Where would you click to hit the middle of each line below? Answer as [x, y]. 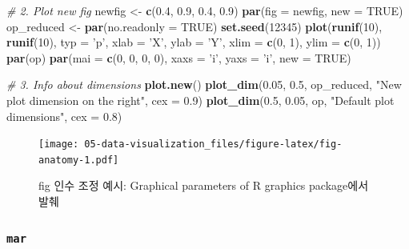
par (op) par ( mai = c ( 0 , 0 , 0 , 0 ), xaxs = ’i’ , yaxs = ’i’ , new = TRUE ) [179, 57]
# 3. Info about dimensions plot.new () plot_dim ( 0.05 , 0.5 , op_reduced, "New [204, 84]
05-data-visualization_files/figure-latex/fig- [213, 145]
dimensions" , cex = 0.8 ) [64, 116]
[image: [59, 145]
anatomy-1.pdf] [79, 160]
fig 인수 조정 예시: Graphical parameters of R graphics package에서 [204, 185]
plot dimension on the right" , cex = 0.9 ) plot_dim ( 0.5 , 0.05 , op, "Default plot [200, 100]
